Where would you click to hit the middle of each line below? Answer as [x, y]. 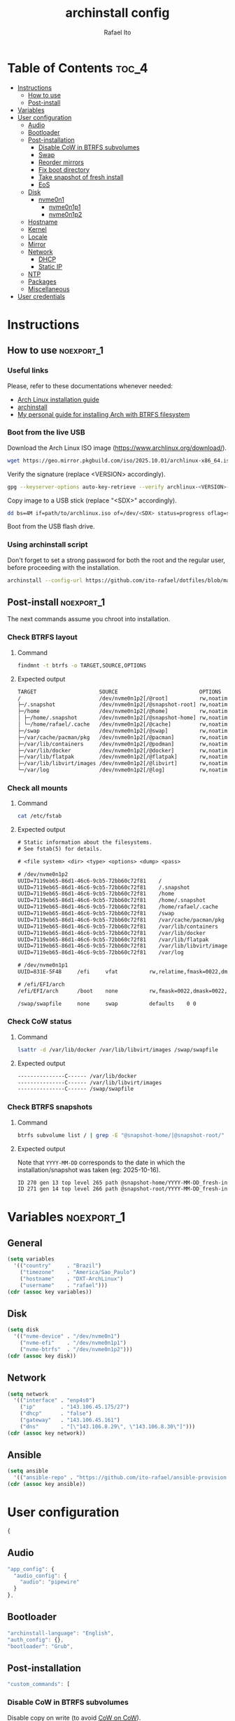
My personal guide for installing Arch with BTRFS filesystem [104, 414]
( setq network [28, 1394]
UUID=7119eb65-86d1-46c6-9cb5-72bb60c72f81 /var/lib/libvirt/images [124, 946]
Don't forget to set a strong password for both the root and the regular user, [116, 560]
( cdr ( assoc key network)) [47, 1433]
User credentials [41, 296]
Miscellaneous [49, 288]
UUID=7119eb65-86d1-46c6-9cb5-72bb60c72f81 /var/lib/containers [117, 926]
